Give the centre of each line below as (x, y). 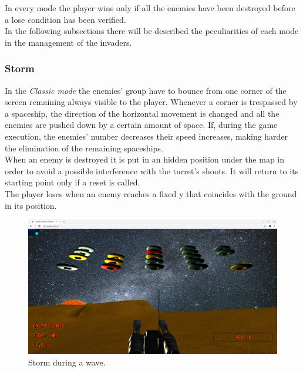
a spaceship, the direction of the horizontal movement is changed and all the (142, 113)
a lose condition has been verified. (65, 19)
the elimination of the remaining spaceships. (84, 148)
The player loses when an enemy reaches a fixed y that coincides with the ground (151, 193)
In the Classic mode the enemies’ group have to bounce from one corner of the (146, 90)
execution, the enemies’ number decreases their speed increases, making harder (147, 136)
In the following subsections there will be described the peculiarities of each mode (152, 31)
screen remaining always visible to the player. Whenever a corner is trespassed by (151, 102)
